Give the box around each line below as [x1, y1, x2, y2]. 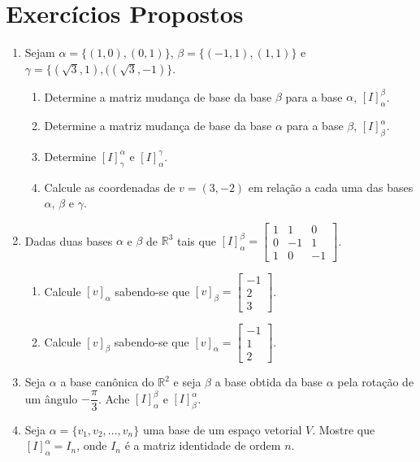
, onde [76, 437, 107, 454]
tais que [176, 232, 216, 249]
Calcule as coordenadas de [44, 178, 175, 195]
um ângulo [24, 390, 78, 407]
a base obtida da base [214, 373, 323, 390]
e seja [173, 373, 201, 390]
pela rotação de [337, 373, 414, 390]
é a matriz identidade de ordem [124, 437, 281, 454]
